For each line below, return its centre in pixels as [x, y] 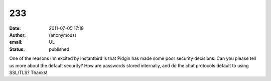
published [59, 49]
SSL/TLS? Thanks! [28, 72]
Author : [18, 35]
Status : [17, 49]
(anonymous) [63, 35]
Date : [15, 28]
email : [16, 42]
